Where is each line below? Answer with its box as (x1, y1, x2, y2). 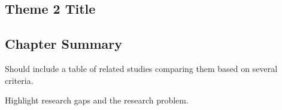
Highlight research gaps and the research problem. (5, 94, 189, 106)
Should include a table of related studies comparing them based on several (5, 62, 278, 74)
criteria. (5, 74, 34, 86)
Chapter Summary (5, 34, 122, 53)
